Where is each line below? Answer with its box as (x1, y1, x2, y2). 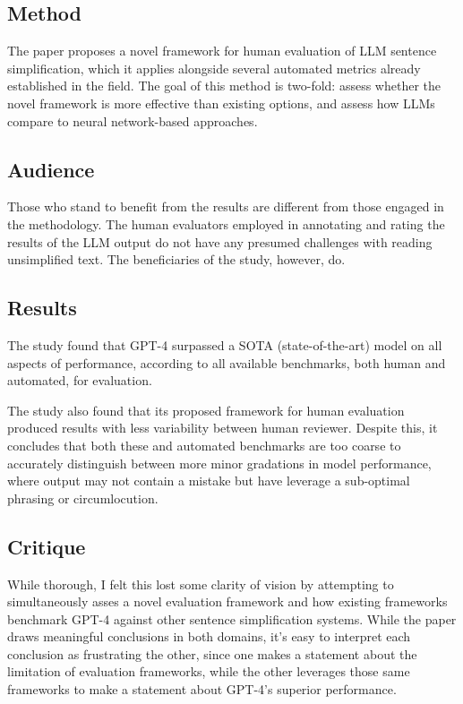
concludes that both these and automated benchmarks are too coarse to (7, 435, 401, 454)
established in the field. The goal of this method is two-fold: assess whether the (7, 76, 442, 95)
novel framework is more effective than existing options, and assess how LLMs (7, 93, 435, 112)
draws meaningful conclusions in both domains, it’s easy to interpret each (7, 627, 411, 646)
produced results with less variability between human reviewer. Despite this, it (7, 418, 438, 437)
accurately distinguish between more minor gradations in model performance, (7, 453, 432, 472)
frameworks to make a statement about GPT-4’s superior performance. (7, 680, 397, 699)
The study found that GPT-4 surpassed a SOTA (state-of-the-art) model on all (7, 335, 442, 354)
